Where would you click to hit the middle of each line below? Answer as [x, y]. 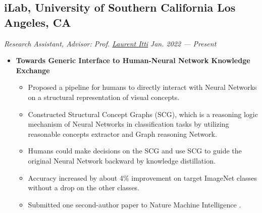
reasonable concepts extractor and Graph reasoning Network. [122, 134]
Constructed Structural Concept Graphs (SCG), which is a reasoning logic [143, 114]
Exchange [33, 70]
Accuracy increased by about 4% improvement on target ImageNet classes [142, 177]
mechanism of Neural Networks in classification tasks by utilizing [128, 124]
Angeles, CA [38, 22]
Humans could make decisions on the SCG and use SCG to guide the [135, 151]
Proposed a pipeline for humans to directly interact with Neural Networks [142, 87]
